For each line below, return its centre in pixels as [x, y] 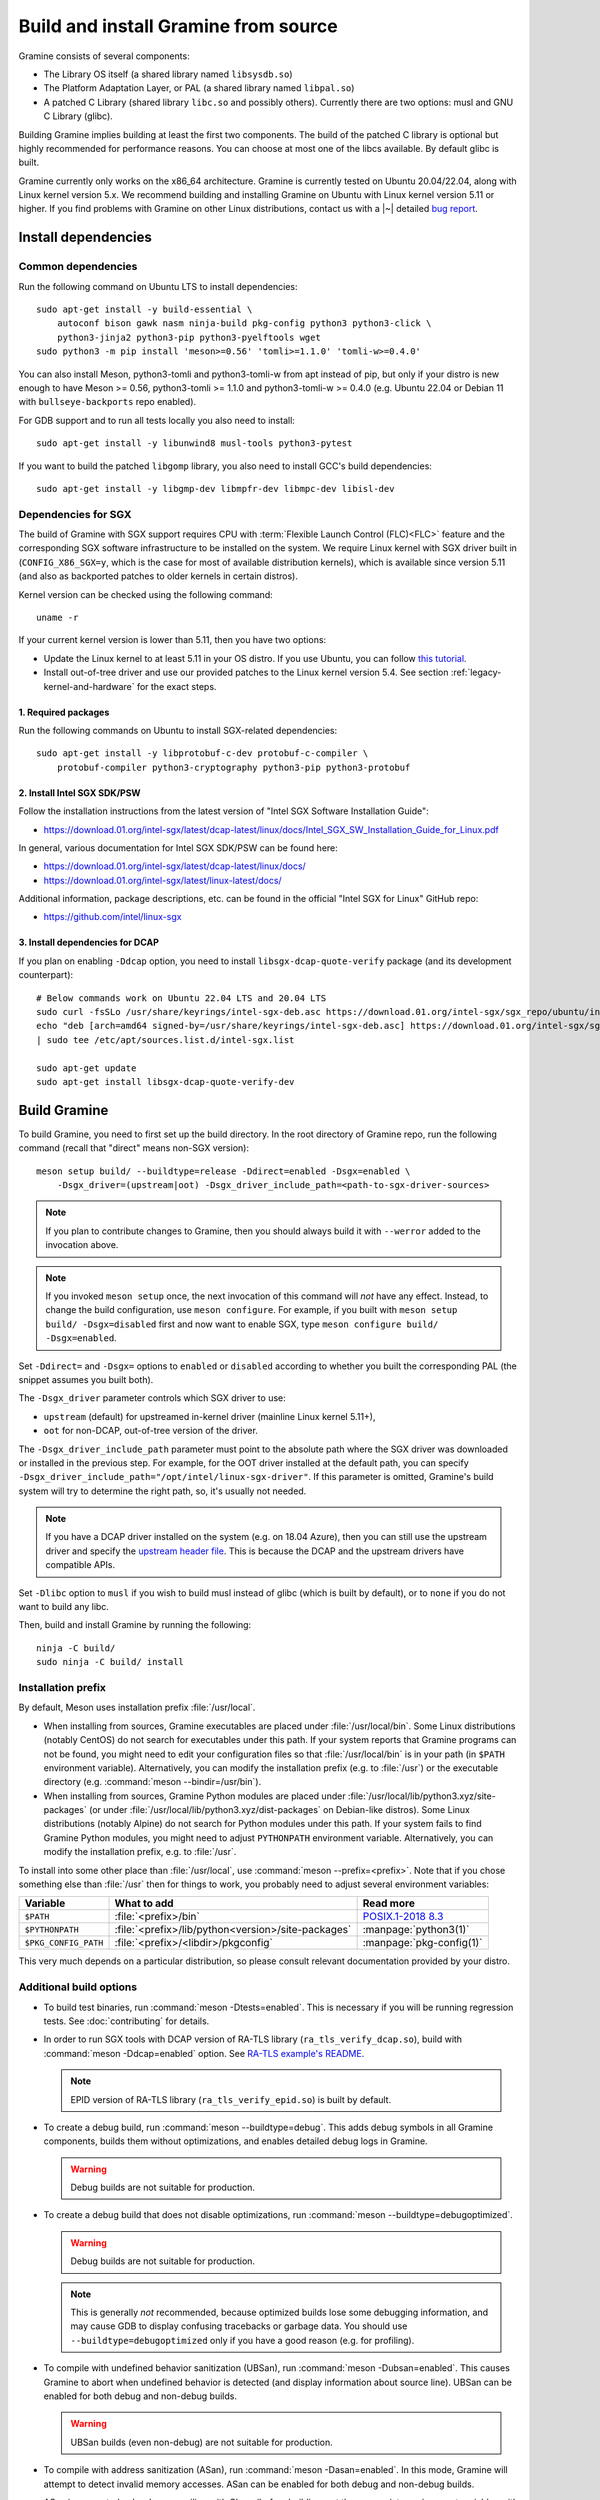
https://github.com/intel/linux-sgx [112, 917]
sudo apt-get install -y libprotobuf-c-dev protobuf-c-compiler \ [202, 753]
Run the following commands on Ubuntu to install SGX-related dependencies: [178, 730]
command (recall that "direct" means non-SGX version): [134, 1148]
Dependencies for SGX [75, 514]
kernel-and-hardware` [89, 686]
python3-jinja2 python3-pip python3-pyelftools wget [189, 337]
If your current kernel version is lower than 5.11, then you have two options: [172, 640]
